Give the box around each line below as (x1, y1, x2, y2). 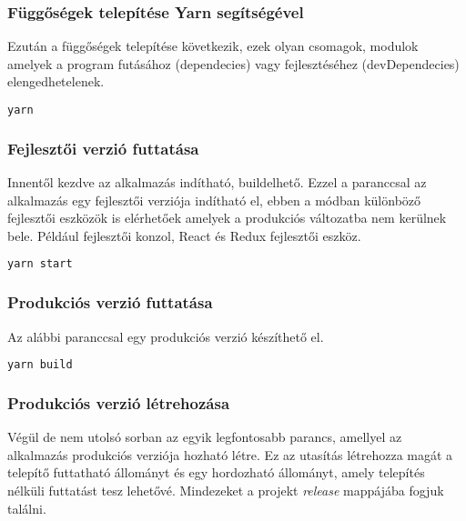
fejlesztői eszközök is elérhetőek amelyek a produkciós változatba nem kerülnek (7, 208, 447, 227)
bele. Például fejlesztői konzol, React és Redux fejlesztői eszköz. (7, 225, 361, 245)
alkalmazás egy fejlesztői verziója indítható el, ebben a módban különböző (7, 190, 421, 209)
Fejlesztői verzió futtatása (7, 136, 199, 159)
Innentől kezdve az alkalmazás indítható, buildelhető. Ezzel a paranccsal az (7, 173, 427, 192)
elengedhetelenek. (7, 72, 105, 91)
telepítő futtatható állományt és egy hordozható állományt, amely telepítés (7, 463, 425, 482)
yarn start (7, 257, 73, 271)
